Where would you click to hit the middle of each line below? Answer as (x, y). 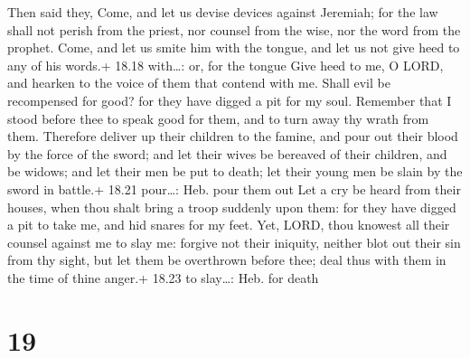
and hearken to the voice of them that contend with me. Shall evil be (199, 83)
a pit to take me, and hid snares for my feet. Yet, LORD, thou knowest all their (229, 225)
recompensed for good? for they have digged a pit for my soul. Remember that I (230, 100)
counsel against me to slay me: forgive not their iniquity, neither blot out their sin (234, 242)
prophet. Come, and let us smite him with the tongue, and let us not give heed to (234, 47)
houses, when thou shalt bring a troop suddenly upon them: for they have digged (232, 207)
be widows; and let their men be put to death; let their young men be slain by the (235, 171)
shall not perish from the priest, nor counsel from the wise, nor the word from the (234, 29)
